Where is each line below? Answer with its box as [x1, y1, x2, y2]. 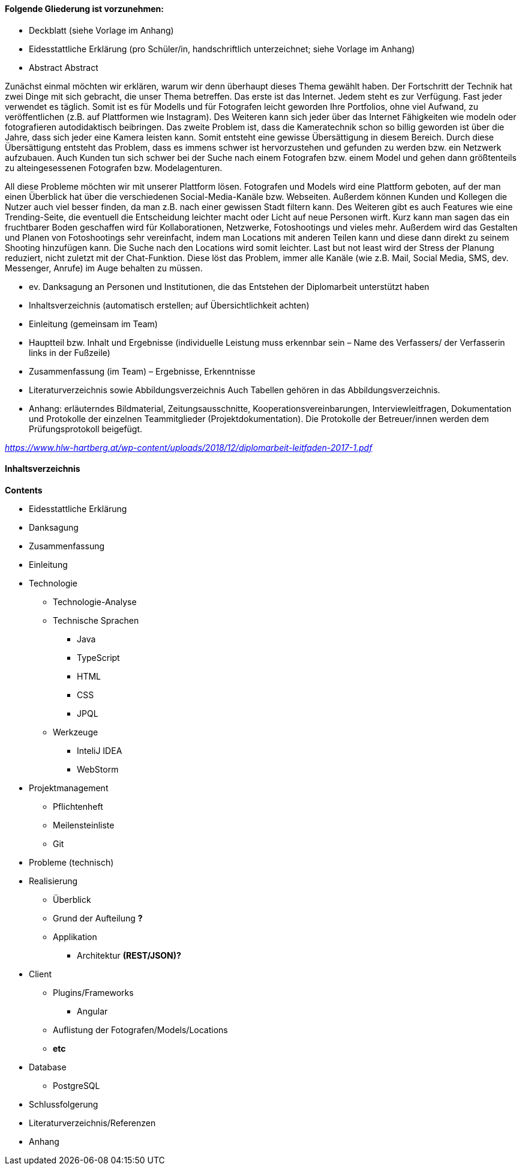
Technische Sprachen [53, 615, 139, 626]
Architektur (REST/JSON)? [77, 950, 181, 960]
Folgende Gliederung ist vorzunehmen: [5, 4, 164, 14]
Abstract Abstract [29, 62, 98, 73]
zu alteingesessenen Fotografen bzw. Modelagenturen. [5, 162, 223, 173]
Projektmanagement [29, 782, 109, 793]
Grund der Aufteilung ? [53, 912, 143, 923]
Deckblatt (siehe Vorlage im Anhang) [29, 25, 174, 35]
